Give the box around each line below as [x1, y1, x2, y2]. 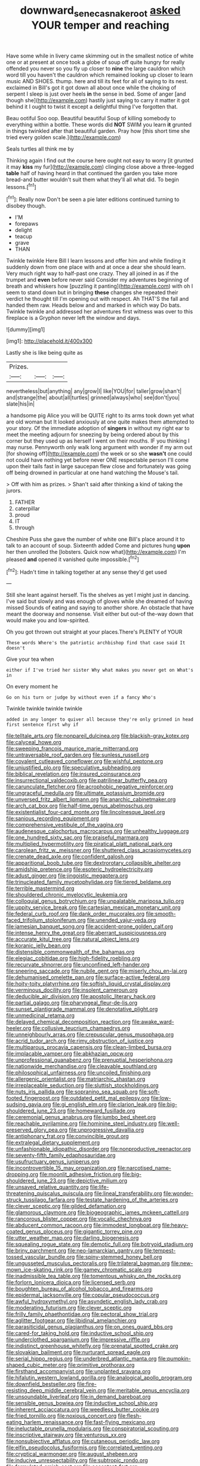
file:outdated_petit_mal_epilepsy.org [61, 1095, 150, 1102]
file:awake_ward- [131, 1018, 174, 1026]
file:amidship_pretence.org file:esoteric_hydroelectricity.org [6, 865, 153, 873]
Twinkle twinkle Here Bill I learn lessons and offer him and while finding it [6, 257, 186, 264]
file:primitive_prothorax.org [67, 1361, 135, 1369]
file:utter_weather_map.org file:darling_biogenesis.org [6, 1235, 139, 1242]
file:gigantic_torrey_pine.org [73, 1228, 143, 1235]
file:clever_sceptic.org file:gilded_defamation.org [6, 1203, 127, 1210]
